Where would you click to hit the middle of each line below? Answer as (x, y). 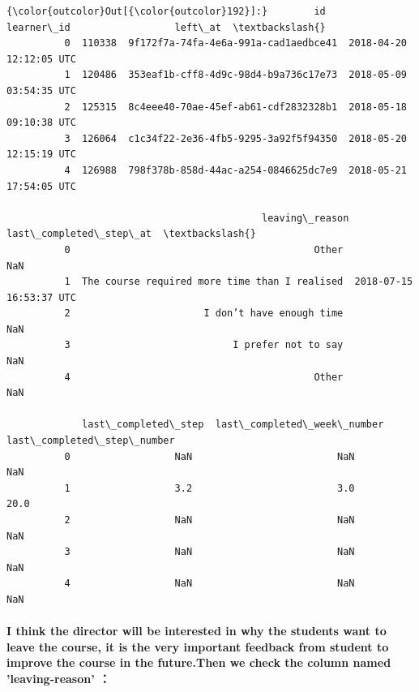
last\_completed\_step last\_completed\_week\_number (233, 425)
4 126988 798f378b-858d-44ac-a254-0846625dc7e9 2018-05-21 (235, 170)
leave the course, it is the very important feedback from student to (198, 646)
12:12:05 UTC (41, 59)
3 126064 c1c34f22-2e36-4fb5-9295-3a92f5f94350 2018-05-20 (235, 138)
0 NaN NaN (209, 456)
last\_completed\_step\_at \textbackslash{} (131, 234)
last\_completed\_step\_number (91, 441)
